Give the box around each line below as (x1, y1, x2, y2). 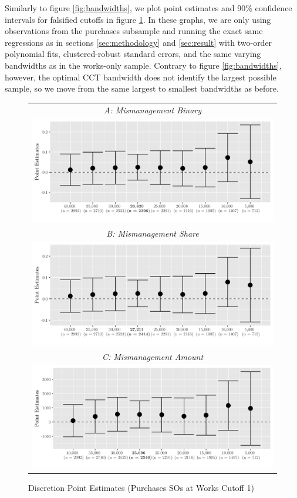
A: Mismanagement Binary (103, 103, 202, 116)
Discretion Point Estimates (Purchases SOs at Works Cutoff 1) (28, 481, 254, 493)
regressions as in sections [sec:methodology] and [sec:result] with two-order (5, 36, 272, 48)
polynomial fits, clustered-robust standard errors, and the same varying (5, 48, 261, 60)
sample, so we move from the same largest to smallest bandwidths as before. (5, 82, 279, 95)
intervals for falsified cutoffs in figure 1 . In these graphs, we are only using (5, 13, 271, 25)
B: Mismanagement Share (106, 227, 199, 239)
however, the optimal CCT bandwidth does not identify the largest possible (5, 70, 276, 83)
